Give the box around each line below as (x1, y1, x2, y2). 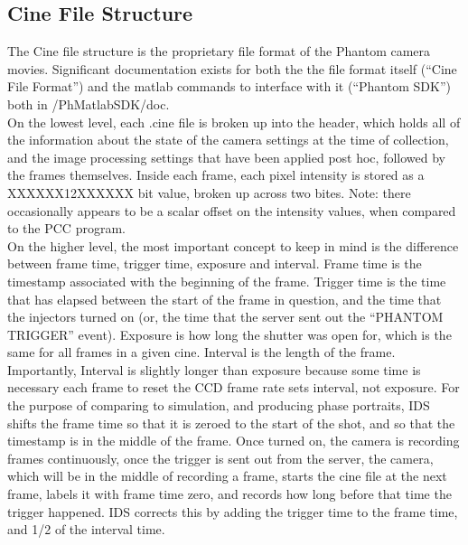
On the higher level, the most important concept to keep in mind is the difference (7, 236, 459, 255)
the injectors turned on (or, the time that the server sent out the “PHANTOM (7, 307, 444, 326)
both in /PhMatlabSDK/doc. (7, 94, 170, 113)
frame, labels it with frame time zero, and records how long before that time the (7, 484, 452, 503)
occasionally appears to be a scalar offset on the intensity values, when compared (7, 201, 456, 220)
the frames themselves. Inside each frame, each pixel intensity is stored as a (7, 165, 425, 184)
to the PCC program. (7, 219, 126, 238)
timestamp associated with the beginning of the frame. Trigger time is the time (7, 271, 446, 290)
